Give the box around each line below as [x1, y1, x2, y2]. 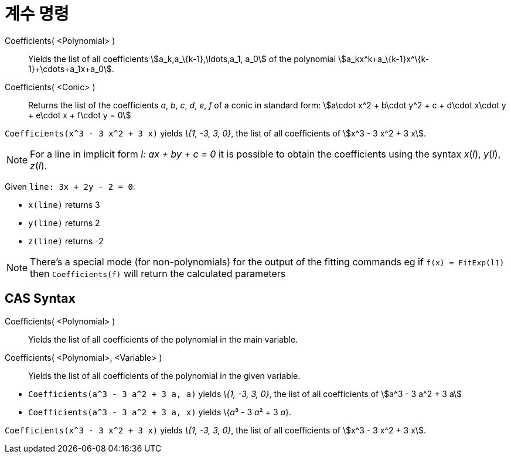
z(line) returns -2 [28, 235, 104, 246]
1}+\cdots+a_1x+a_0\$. [28, 63, 114, 74]
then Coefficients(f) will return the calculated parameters [30, 267, 286, 279]
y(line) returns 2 [28, 217, 100, 228]
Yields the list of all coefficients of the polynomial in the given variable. [28, 370, 301, 381]
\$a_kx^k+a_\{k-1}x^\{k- [338, 53, 430, 64]
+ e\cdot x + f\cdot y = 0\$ [28, 110, 131, 120]
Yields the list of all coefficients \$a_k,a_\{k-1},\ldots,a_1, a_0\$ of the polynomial [28, 53, 336, 64]
